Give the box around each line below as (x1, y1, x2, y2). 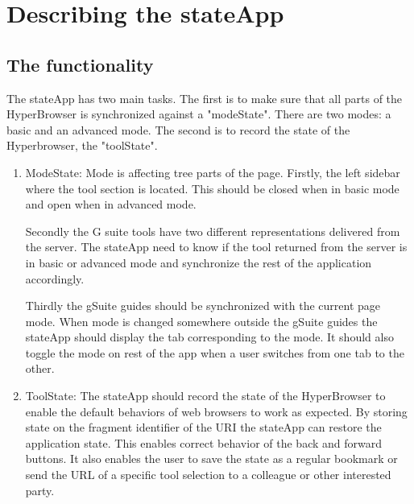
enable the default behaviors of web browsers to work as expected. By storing (25, 403, 408, 419)
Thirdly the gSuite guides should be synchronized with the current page (25, 297, 381, 314)
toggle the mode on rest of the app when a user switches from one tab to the (25, 344, 404, 361)
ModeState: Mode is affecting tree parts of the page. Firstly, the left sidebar (25, 163, 400, 180)
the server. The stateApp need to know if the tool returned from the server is (25, 238, 408, 255)
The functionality (6, 52, 154, 76)
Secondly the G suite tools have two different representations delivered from (25, 222, 400, 239)
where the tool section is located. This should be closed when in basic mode (25, 180, 400, 196)
